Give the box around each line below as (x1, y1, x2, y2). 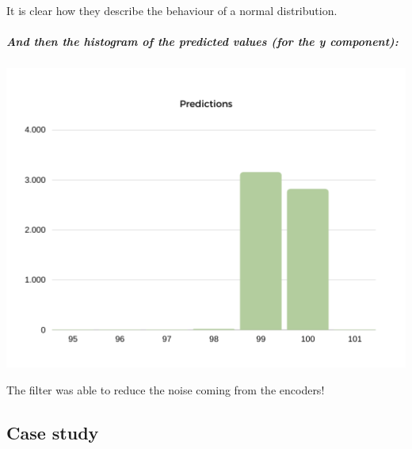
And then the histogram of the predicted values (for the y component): (6, 33, 399, 50)
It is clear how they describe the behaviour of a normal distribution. (6, 2, 338, 18)
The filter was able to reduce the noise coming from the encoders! (6, 381, 325, 398)
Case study (6, 420, 99, 444)
